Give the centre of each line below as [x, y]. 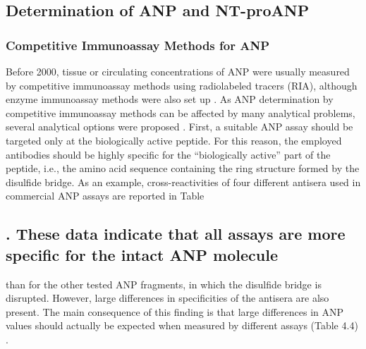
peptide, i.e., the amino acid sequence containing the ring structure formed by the [183, 168]
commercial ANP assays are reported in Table [105, 196]
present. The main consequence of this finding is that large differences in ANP [175, 311]
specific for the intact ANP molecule [142, 254]
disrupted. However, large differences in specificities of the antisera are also [167, 298]
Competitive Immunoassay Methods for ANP [138, 45]
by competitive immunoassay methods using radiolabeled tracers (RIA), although [182, 85]
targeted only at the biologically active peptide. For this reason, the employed [174, 140]
